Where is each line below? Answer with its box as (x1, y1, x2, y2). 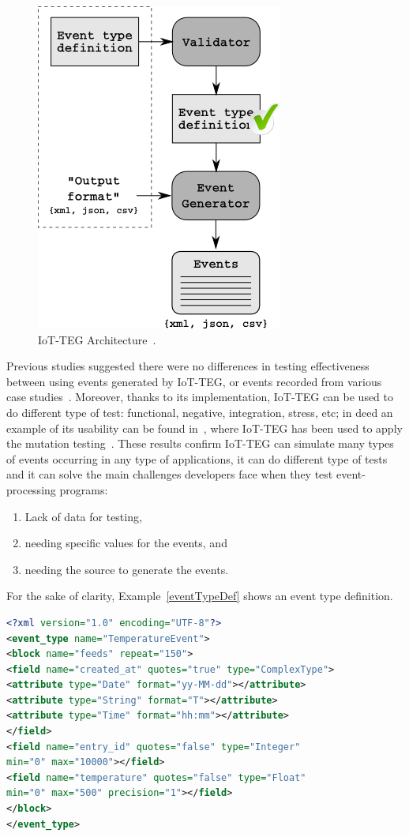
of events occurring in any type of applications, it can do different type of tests (6, 450, 388, 467)
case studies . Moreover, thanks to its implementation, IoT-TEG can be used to (6, 388, 394, 405)
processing (6, 481, 56, 497)
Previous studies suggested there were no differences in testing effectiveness (6, 358, 370, 374)
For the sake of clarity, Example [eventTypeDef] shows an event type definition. (6, 587, 393, 604)
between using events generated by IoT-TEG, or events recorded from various (6, 373, 382, 389)
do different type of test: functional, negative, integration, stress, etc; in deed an (6, 403, 393, 420)
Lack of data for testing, (24, 508, 142, 524)
